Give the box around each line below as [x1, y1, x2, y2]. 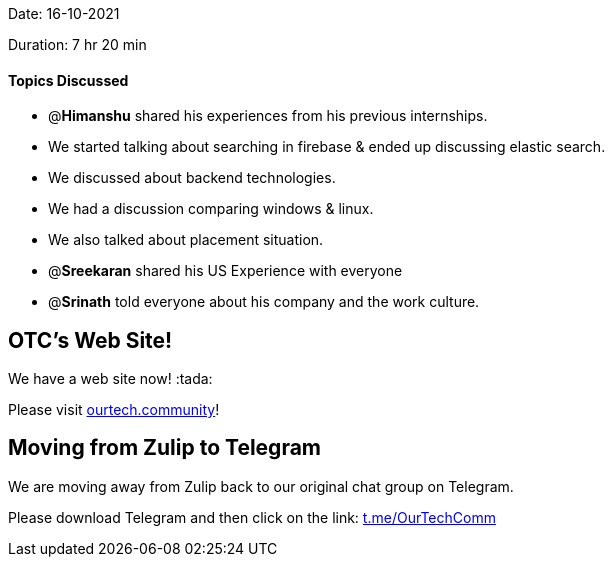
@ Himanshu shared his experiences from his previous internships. [48, 107, 488, 125]
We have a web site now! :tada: [8, 370, 213, 388]
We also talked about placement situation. [48, 231, 324, 249]
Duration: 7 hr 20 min [8, 36, 147, 53]
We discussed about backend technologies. [48, 169, 336, 187]
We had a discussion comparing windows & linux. [48, 200, 374, 218]
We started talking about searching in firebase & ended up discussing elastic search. [48, 138, 606, 156]
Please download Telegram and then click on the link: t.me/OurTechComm [8, 508, 496, 526]
